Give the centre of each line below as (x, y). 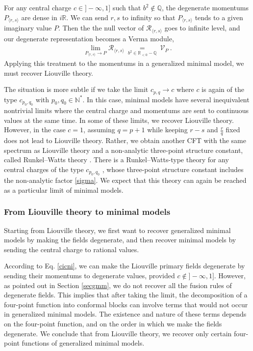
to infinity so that (149, 17)
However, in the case (35, 130)
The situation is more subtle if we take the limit (76, 89)
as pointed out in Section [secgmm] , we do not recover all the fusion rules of (118, 285)
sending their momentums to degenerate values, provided (89, 276)
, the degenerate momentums (205, 7)
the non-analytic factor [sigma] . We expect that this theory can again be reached (125, 180)
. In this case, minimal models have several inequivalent (166, 99)
